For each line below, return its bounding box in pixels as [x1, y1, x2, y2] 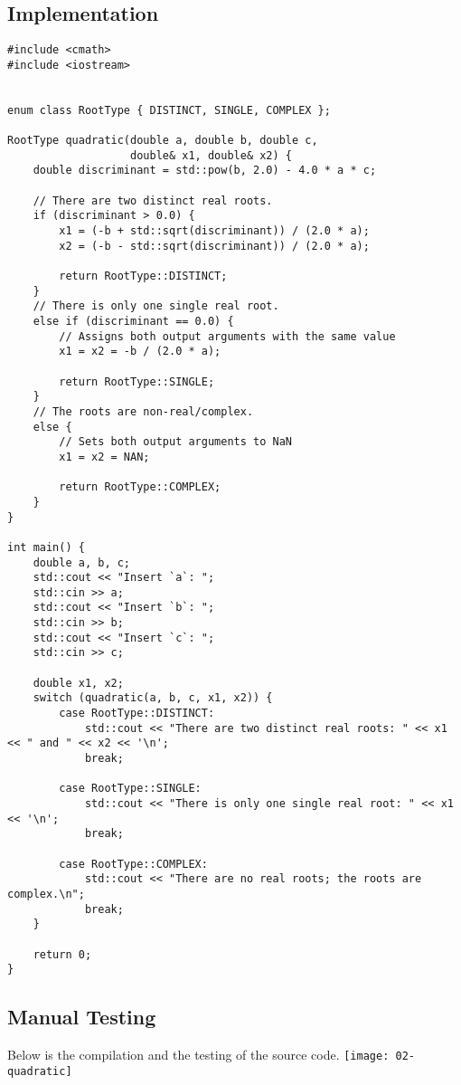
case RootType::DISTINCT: [59, 707, 215, 720]
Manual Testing [7, 1003, 156, 1031]
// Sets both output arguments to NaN [59, 435, 292, 449]
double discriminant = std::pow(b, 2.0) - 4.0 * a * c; [33, 164, 377, 177]
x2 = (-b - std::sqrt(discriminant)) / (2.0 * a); [59, 239, 370, 252]
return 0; [33, 947, 92, 961]
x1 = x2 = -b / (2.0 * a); [59, 345, 221, 358]
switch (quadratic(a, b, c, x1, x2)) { [33, 691, 273, 705]
